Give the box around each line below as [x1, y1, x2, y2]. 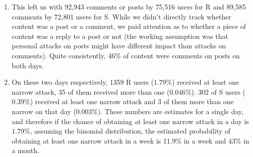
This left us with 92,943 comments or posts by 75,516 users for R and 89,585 [11, 1, 246, 11]
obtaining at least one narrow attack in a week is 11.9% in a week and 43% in [11, 135, 250, 146]
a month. [11, 145, 39, 156]
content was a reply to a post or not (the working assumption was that [11, 30, 229, 41]
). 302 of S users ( [191, 86, 246, 97]
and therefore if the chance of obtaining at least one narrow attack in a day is [11, 116, 249, 126]
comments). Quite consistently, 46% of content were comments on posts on [11, 50, 240, 60]
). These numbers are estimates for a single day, [98, 106, 244, 116]
